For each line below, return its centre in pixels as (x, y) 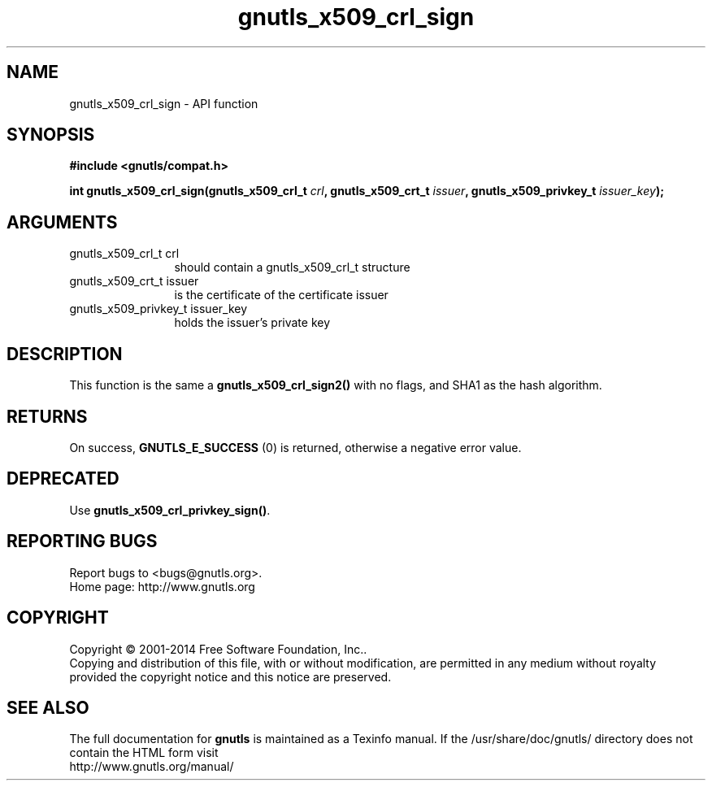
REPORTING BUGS (82, 541)
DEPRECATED (63, 479)
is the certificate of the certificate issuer (281, 295)
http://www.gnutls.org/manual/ (152, 767)
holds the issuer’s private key (252, 323)
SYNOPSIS (51, 135)
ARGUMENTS (62, 222)
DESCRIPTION (65, 354)
